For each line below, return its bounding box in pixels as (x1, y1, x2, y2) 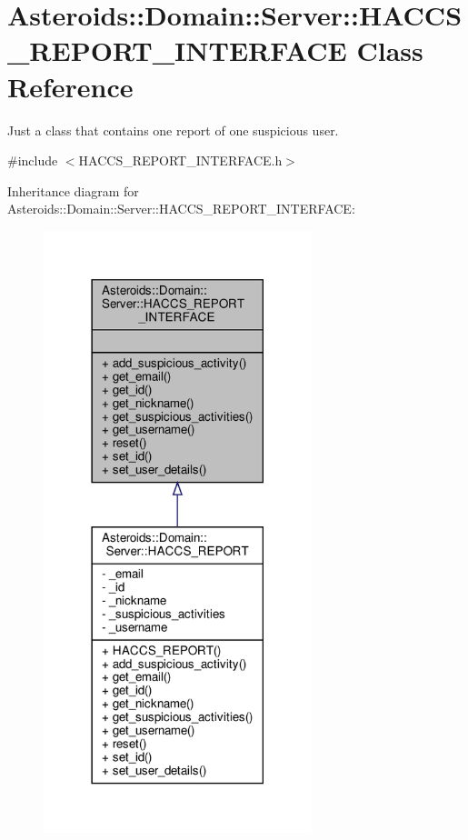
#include (7, 151, 58, 170)
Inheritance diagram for (7, 181, 139, 200)
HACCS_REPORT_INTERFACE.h (78, 151, 283, 170)
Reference (7, 67, 134, 105)
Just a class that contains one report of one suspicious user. (7, 120, 339, 139)
